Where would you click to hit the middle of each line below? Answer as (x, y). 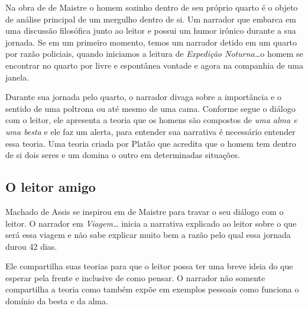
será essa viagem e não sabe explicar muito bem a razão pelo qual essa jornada (148, 235)
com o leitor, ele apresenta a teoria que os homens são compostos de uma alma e (151, 120)
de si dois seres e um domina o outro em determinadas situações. (123, 155)
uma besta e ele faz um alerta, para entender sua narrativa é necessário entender (150, 131)
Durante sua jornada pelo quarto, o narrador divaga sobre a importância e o (143, 97)
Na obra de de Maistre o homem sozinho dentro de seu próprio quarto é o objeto (152, 7)
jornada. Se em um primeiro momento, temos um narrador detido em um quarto (151, 42)
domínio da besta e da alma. (57, 301)
